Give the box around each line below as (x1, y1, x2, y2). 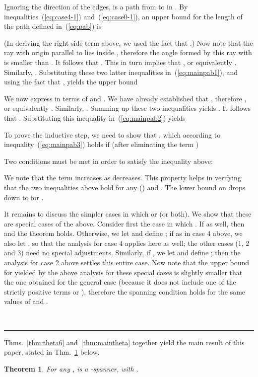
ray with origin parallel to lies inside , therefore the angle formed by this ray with (4, 47, 252, 58)
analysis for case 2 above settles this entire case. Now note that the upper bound (4, 257, 250, 268)
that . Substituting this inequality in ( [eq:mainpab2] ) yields (4, 112, 186, 123)
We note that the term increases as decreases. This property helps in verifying (4, 172, 241, 183)
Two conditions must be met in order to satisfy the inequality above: (4, 155, 213, 166)
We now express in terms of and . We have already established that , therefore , (4, 93, 247, 103)
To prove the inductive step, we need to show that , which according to (4, 129, 221, 140)
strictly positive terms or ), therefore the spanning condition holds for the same (4, 286, 246, 297)
